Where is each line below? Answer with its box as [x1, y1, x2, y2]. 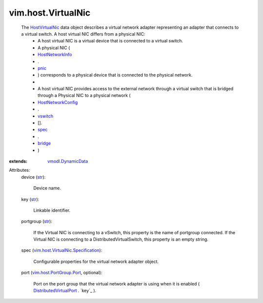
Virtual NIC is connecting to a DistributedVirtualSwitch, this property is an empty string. [33, 237, 209, 242]
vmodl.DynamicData [47, 158, 88, 164]
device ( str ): [21, 174, 46, 180]
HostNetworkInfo [38, 52, 73, 58]
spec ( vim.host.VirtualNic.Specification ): [21, 247, 102, 253]
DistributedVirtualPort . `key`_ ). [33, 288, 96, 294]
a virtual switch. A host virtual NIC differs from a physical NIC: [21, 31, 146, 37]
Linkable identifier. [33, 207, 71, 213]
